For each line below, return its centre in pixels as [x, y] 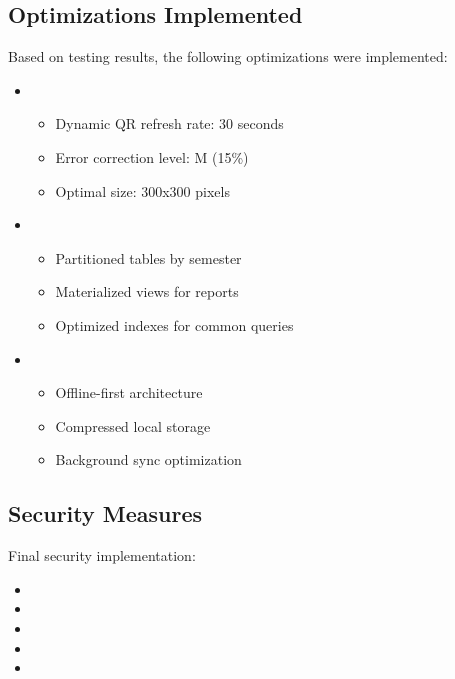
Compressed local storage [133, 425]
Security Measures [105, 513]
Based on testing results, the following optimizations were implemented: [228, 56]
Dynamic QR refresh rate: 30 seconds [169, 123]
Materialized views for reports [147, 291]
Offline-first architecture [129, 392]
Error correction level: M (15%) [152, 156]
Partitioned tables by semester [148, 257]
